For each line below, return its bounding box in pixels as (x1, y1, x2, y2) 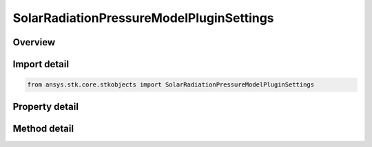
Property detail (12, 100, 79, 113)
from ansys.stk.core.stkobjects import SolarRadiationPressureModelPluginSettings (27, 81, 315, 89)
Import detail (12, 58, 69, 70)
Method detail (12, 122, 74, 134)
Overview (12, 36, 56, 48)
